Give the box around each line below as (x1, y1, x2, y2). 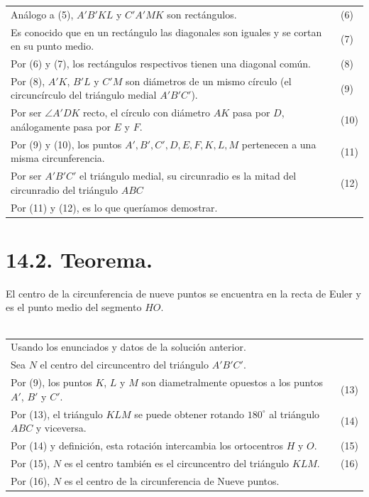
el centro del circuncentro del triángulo (40, 357, 209, 372)
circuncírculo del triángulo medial (11, 87, 157, 102)
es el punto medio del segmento (6, 300, 142, 315)
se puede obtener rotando (134, 406, 245, 421)
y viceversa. (35, 420, 87, 435)
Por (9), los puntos (11, 375, 92, 390)
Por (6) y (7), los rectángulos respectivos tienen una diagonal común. (11, 56, 311, 71)
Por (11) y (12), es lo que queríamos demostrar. (11, 200, 218, 214)
